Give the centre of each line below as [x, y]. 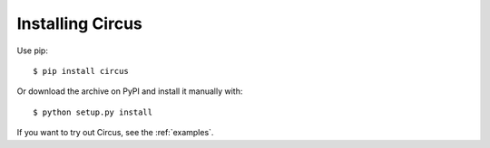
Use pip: [33, 51]
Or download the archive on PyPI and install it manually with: [130, 91]
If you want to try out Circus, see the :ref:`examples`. [115, 133]
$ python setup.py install [93, 112]
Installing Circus [79, 23]
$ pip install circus [81, 71]
